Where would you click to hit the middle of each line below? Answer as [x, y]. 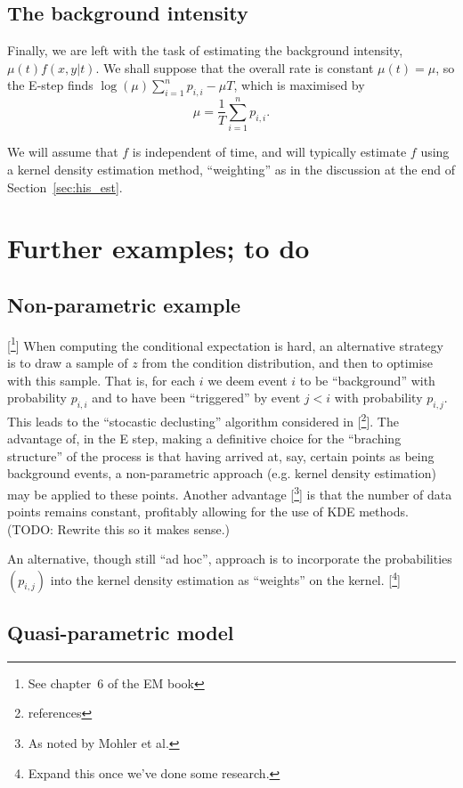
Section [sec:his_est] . [65, 187]
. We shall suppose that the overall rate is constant [235, 67]
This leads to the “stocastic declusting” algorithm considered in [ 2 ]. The [203, 419]
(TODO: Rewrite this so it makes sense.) [119, 528]
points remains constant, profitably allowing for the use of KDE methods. [208, 512]
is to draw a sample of [68, 362]
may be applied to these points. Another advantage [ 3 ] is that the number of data [230, 492]
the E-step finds [50, 85]
